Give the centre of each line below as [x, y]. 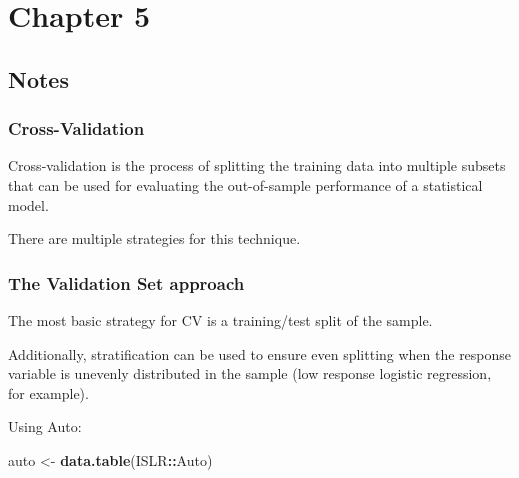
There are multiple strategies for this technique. [154, 238]
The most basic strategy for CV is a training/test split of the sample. [220, 319]
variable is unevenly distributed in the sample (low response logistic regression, [250, 373]
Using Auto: [45, 426]
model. [28, 204]
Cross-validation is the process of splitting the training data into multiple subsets [257, 165]
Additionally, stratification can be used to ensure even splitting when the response [260, 353]
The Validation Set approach [126, 282]
